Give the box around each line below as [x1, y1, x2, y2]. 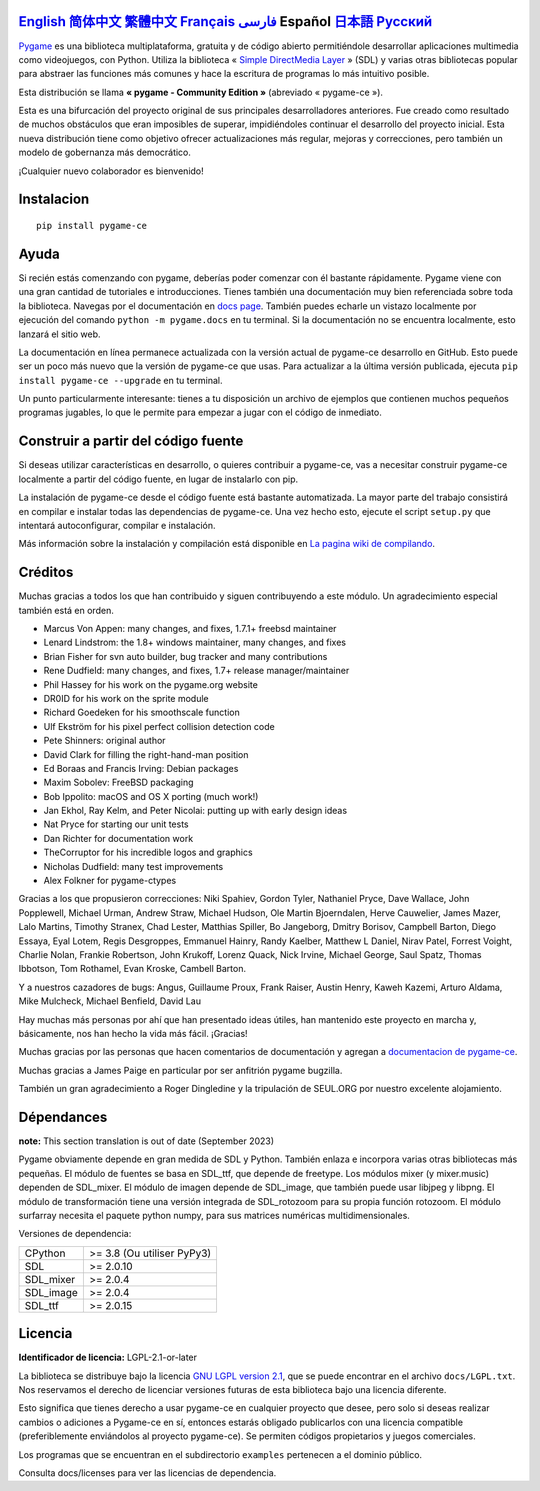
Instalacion [18, 191, 90, 208]
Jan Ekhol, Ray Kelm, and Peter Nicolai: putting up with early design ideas [43, 805, 348, 817]
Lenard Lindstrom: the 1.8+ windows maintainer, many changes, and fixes [43, 636, 347, 649]
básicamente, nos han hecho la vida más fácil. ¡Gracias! [18, 1027, 249, 1039]
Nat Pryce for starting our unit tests [43, 818, 189, 830]
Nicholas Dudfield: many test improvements [43, 860, 224, 872]
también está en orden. [18, 604, 114, 616]
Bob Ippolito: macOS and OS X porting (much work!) [43, 790, 259, 802]
